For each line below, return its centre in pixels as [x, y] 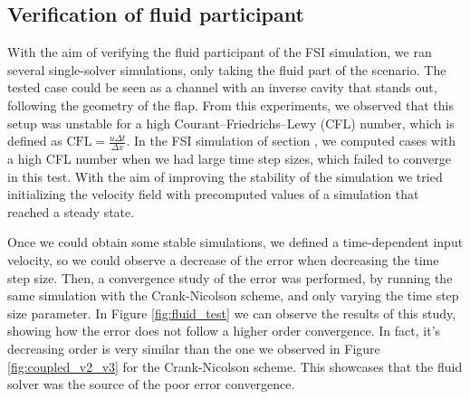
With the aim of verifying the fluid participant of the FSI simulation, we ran [220, 52]
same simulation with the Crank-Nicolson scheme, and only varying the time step [233, 295]
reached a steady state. [71, 211]
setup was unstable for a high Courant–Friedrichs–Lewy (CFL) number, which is [231, 123]
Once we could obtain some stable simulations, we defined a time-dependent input [235, 242]
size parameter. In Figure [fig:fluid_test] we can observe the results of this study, [232, 313]
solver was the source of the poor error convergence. [151, 384]
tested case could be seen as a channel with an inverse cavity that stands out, [222, 87]
